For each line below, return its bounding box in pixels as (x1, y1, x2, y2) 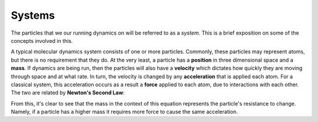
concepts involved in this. (11, 37, 73, 44)
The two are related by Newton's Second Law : (11, 89, 125, 96)
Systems (11, 9, 55, 22)
